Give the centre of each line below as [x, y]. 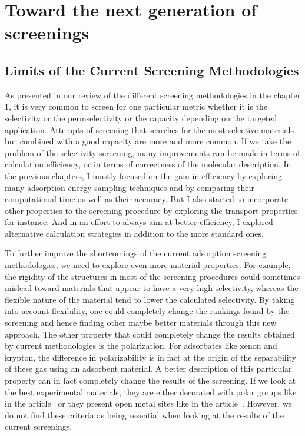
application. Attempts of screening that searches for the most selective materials [150, 129]
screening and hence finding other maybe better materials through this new [141, 323]
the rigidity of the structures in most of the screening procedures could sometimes [152, 276]
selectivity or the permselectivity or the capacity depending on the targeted [141, 118]
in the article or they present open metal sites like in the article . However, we [148, 403]
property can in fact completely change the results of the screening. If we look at [150, 380]
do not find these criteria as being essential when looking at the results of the [144, 414]
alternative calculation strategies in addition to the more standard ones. [134, 233]
